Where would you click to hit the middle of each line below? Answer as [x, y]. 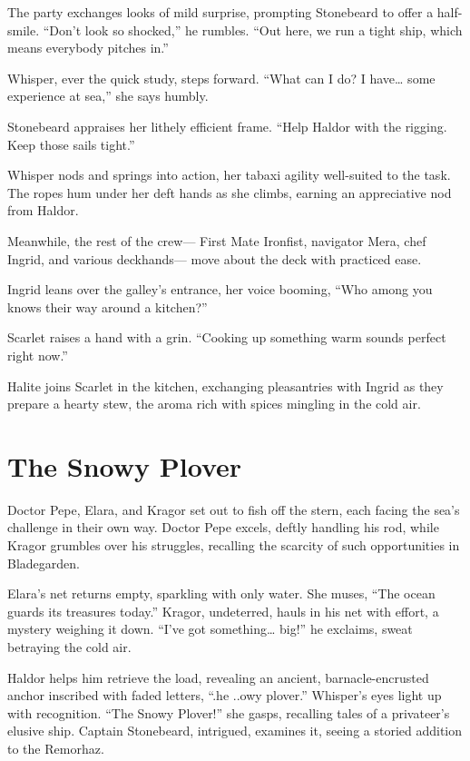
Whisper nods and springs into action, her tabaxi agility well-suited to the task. [229, 175]
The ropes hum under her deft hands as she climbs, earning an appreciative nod [230, 192]
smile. [24, 30]
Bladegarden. [44, 563]
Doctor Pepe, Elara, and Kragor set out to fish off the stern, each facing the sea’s [234, 509]
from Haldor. [43, 210]
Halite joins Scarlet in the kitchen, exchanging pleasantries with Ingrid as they [225, 385]
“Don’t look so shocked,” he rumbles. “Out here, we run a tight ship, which [253, 30]
